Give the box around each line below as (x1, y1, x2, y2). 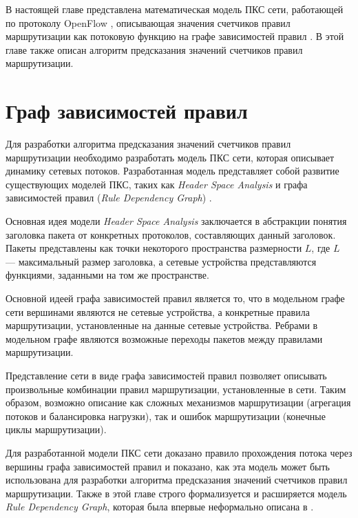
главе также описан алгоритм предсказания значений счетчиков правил (6, 42, 303, 57)
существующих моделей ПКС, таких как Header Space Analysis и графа (6, 177, 308, 191)
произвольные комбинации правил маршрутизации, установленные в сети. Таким (6, 381, 346, 396)
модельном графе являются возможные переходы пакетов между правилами (6, 331, 323, 346)
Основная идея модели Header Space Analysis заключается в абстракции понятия (6, 214, 347, 228)
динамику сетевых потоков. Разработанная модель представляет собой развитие (6, 163, 339, 178)
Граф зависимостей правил (6, 97, 248, 125)
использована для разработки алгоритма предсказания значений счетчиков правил (6, 472, 348, 487)
